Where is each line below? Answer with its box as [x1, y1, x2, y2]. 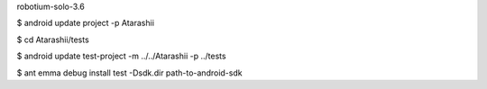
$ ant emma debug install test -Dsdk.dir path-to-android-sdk [16, 67, 243, 78]
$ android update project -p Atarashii [16, 18, 155, 29]
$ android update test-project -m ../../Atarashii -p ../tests [16, 50, 226, 62]
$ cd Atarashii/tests [16, 34, 89, 45]
